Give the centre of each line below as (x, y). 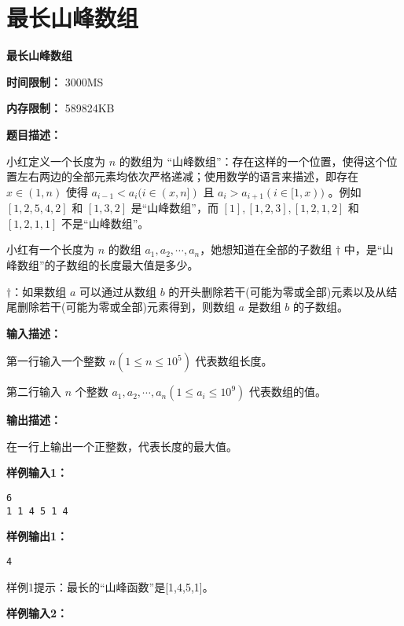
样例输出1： (37, 536)
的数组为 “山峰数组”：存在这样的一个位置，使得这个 (253, 161)
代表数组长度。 (234, 361)
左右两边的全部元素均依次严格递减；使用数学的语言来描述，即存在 (187, 176)
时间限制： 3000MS (55, 81)
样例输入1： (37, 472)
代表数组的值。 (287, 392)
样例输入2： (37, 613)
